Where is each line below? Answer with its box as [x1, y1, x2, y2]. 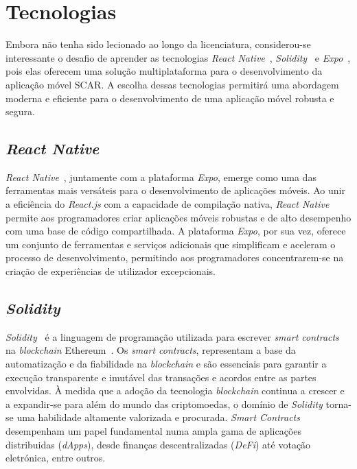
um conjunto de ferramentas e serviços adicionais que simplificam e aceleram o [5, 237, 336, 251]
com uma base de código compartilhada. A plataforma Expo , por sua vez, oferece [5, 224, 346, 238]
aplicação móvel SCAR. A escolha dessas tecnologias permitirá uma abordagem [5, 77, 339, 91]
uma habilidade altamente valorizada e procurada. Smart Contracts [16, 410, 300, 424]
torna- [325, 396, 352, 411]
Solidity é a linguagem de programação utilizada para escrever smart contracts [5, 329, 339, 344]
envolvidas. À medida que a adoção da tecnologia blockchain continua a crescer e [5, 383, 345, 398]
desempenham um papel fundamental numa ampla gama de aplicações [5, 424, 302, 437]
